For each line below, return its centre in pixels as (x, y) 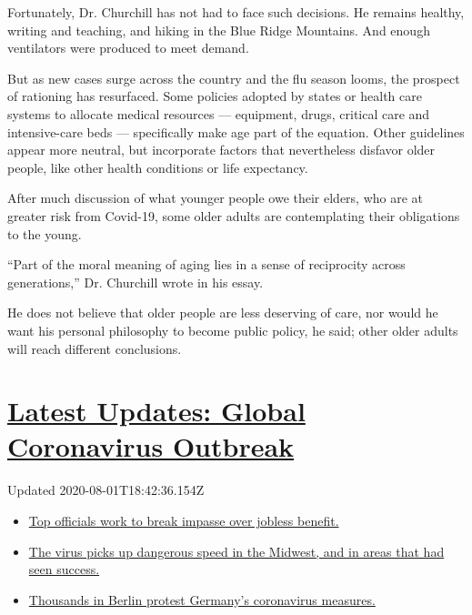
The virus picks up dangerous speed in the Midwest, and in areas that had (236, 551)
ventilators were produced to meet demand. (128, 48)
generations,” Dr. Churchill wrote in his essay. (136, 282)
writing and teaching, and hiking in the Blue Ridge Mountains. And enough (219, 30)
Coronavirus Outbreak (151, 446)
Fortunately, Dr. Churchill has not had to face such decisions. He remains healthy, (236, 12)
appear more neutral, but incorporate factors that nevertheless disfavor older (221, 150)
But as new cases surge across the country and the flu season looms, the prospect (234, 78)
